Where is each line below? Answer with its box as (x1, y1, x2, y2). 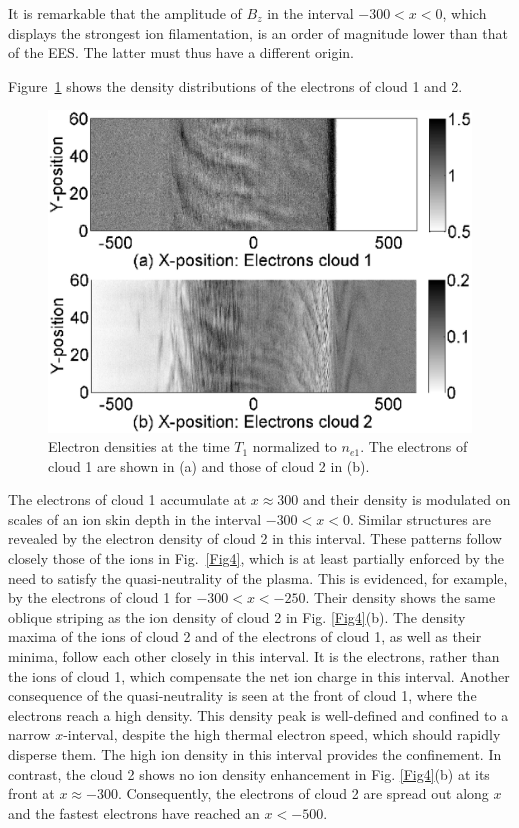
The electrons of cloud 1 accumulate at (8, 489, 247, 510)
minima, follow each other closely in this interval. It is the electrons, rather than (8, 646, 500, 667)
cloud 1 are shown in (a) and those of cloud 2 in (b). (48, 455, 370, 476)
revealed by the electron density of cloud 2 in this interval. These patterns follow (8, 528, 502, 549)
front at (8, 783, 55, 804)
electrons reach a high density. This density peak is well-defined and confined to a (8, 704, 509, 725)
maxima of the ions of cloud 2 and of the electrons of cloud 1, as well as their (8, 626, 482, 647)
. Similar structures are (349, 508, 492, 529)
